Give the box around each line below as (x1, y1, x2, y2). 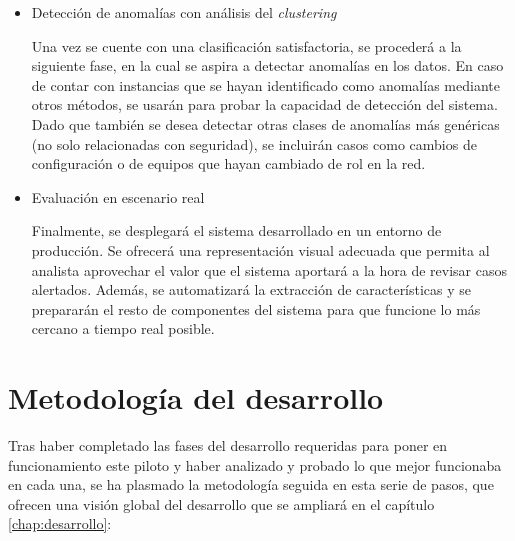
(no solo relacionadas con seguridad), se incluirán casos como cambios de (31, 133, 477, 154)
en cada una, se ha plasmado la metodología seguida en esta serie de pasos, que (8, 474, 494, 495)
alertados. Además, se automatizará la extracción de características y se (31, 279, 472, 300)
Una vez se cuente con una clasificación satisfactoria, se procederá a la (31, 35, 462, 56)
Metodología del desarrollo (8, 377, 384, 418)
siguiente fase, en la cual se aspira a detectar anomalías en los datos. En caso (31, 55, 504, 76)
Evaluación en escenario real (31, 186, 205, 207)
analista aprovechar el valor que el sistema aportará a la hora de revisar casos (31, 259, 507, 280)
